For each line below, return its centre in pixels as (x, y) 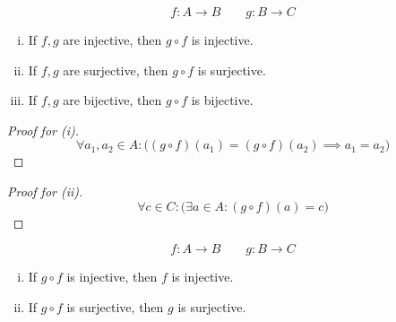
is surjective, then (115, 306)
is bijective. (222, 100)
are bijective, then (112, 100)
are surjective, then (116, 70)
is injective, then (112, 277)
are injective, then (112, 39)
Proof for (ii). (45, 191)
